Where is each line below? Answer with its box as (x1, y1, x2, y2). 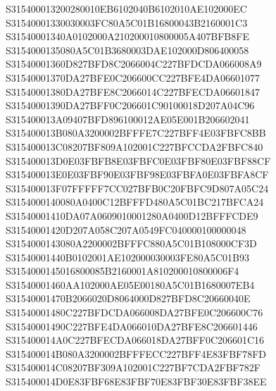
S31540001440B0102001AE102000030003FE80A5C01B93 (6, 249, 249, 264)
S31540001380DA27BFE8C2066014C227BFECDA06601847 (6, 84, 260, 99)
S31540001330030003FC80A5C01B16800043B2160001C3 (6, 15, 248, 30)
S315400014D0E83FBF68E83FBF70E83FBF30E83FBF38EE (6, 374, 267, 389)
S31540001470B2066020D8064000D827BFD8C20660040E (6, 291, 251, 306)
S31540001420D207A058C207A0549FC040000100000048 (6, 222, 246, 237)
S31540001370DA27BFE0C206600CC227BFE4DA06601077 (6, 70, 260, 85)
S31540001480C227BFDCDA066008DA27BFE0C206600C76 (6, 305, 263, 320)
